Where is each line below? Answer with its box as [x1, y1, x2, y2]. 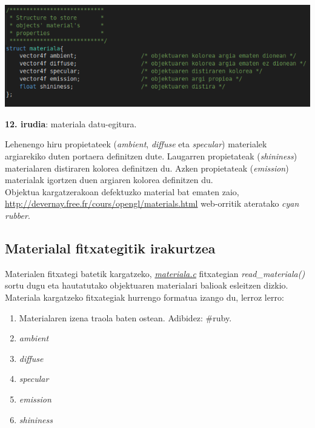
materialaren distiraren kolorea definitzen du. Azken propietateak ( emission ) [5, 161, 289, 174]
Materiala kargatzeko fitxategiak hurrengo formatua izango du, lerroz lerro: [5, 290, 284, 303]
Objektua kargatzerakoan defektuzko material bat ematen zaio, [5, 185, 239, 198]
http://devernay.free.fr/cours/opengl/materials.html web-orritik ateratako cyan [5, 197, 299, 210]
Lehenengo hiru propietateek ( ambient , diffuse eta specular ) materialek [5, 138, 267, 150]
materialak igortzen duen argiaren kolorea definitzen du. [5, 173, 213, 186]
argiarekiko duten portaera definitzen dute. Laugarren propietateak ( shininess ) [5, 150, 297, 162]
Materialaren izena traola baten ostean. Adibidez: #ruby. [19, 311, 232, 324]
